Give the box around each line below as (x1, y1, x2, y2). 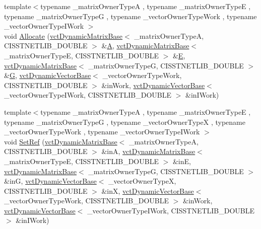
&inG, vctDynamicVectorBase (4, 176, 97, 186)
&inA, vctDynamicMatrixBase (101, 146, 195, 157)
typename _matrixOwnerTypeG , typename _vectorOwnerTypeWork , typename (4, 11, 257, 21)
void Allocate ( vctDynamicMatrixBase (4, 30, 123, 41)
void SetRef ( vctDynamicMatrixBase (4, 136, 117, 146)
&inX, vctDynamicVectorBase (101, 185, 194, 196)
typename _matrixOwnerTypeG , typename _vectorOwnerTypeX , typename (4, 116, 245, 127)
